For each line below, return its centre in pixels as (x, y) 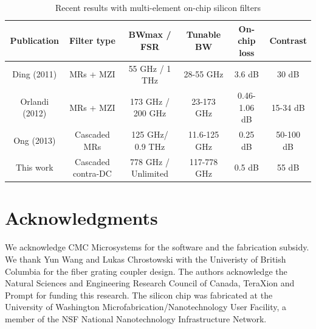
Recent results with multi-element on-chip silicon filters (158, 7)
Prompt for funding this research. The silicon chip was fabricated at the (139, 295)
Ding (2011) (35, 74)
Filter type (92, 41)
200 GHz (150, 113)
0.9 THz (150, 146)
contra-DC (92, 173)
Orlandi (35, 101)
